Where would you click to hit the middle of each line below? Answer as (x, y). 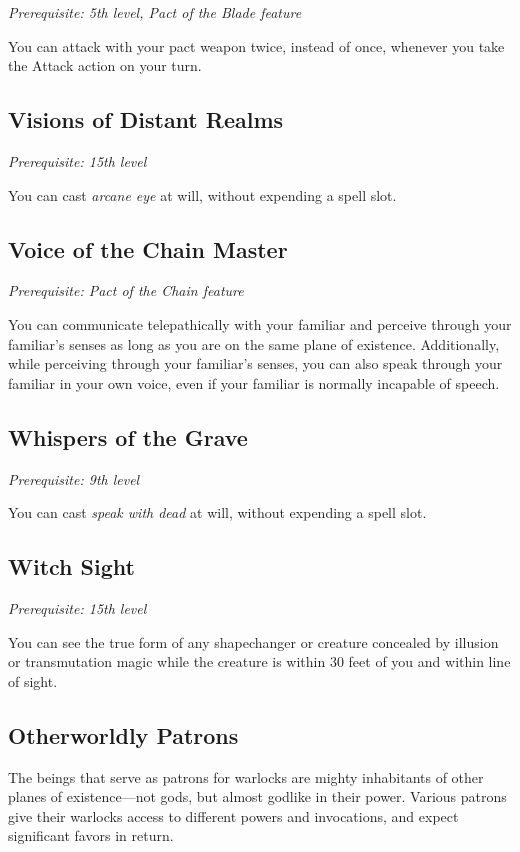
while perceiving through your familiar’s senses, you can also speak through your (255, 363)
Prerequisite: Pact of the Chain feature (126, 290)
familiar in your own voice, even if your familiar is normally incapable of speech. (254, 382)
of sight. (33, 680)
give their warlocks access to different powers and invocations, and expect (233, 815)
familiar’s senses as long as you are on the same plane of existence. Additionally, (254, 343)
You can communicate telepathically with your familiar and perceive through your (260, 323)
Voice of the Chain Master (148, 248)
